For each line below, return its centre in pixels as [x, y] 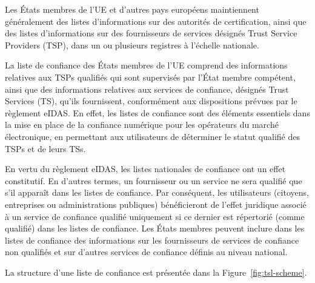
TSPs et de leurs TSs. [45, 148]
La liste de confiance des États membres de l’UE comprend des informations [146, 65]
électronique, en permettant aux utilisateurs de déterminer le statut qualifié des [153, 136]
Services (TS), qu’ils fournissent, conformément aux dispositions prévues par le [151, 101]
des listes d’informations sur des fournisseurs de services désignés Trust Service [151, 33]
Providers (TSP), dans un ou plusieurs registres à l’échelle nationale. [132, 45]
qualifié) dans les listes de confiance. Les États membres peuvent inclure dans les [155, 228]
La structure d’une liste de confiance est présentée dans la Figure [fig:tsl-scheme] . [156, 272]
